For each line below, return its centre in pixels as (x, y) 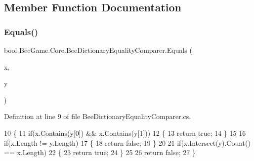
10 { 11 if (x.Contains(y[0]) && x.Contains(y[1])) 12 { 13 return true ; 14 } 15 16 (125, 133)
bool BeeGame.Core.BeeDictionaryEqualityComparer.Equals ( (98, 50)
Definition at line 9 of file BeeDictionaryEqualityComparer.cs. (98, 116)
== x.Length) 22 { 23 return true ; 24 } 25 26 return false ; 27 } (100, 152)
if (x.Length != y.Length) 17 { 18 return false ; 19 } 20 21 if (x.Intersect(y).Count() (127, 142)
